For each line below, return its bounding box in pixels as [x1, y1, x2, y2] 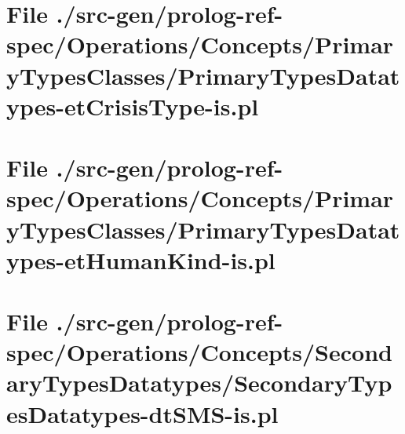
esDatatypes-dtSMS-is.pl [6, 397, 279, 429]
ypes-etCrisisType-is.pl [6, 89, 259, 122]
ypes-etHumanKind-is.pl [6, 243, 275, 275]
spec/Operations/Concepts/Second [6, 336, 392, 368]
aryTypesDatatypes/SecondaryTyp [6, 367, 392, 399]
